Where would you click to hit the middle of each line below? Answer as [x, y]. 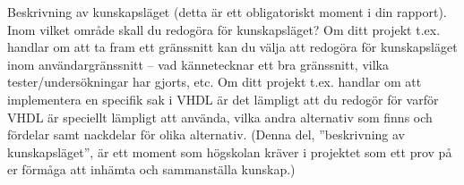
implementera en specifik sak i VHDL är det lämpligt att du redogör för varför [223, 99]
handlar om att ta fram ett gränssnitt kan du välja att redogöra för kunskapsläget [232, 47]
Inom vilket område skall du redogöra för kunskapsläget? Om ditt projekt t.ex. [224, 29]
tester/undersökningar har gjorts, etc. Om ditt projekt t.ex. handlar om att [215, 82]
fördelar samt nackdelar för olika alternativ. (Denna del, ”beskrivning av [206, 135]
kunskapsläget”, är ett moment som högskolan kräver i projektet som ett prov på [230, 151]
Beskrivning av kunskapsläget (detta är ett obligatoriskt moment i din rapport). [227, 12]
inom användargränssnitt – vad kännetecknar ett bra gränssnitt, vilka [198, 64]
